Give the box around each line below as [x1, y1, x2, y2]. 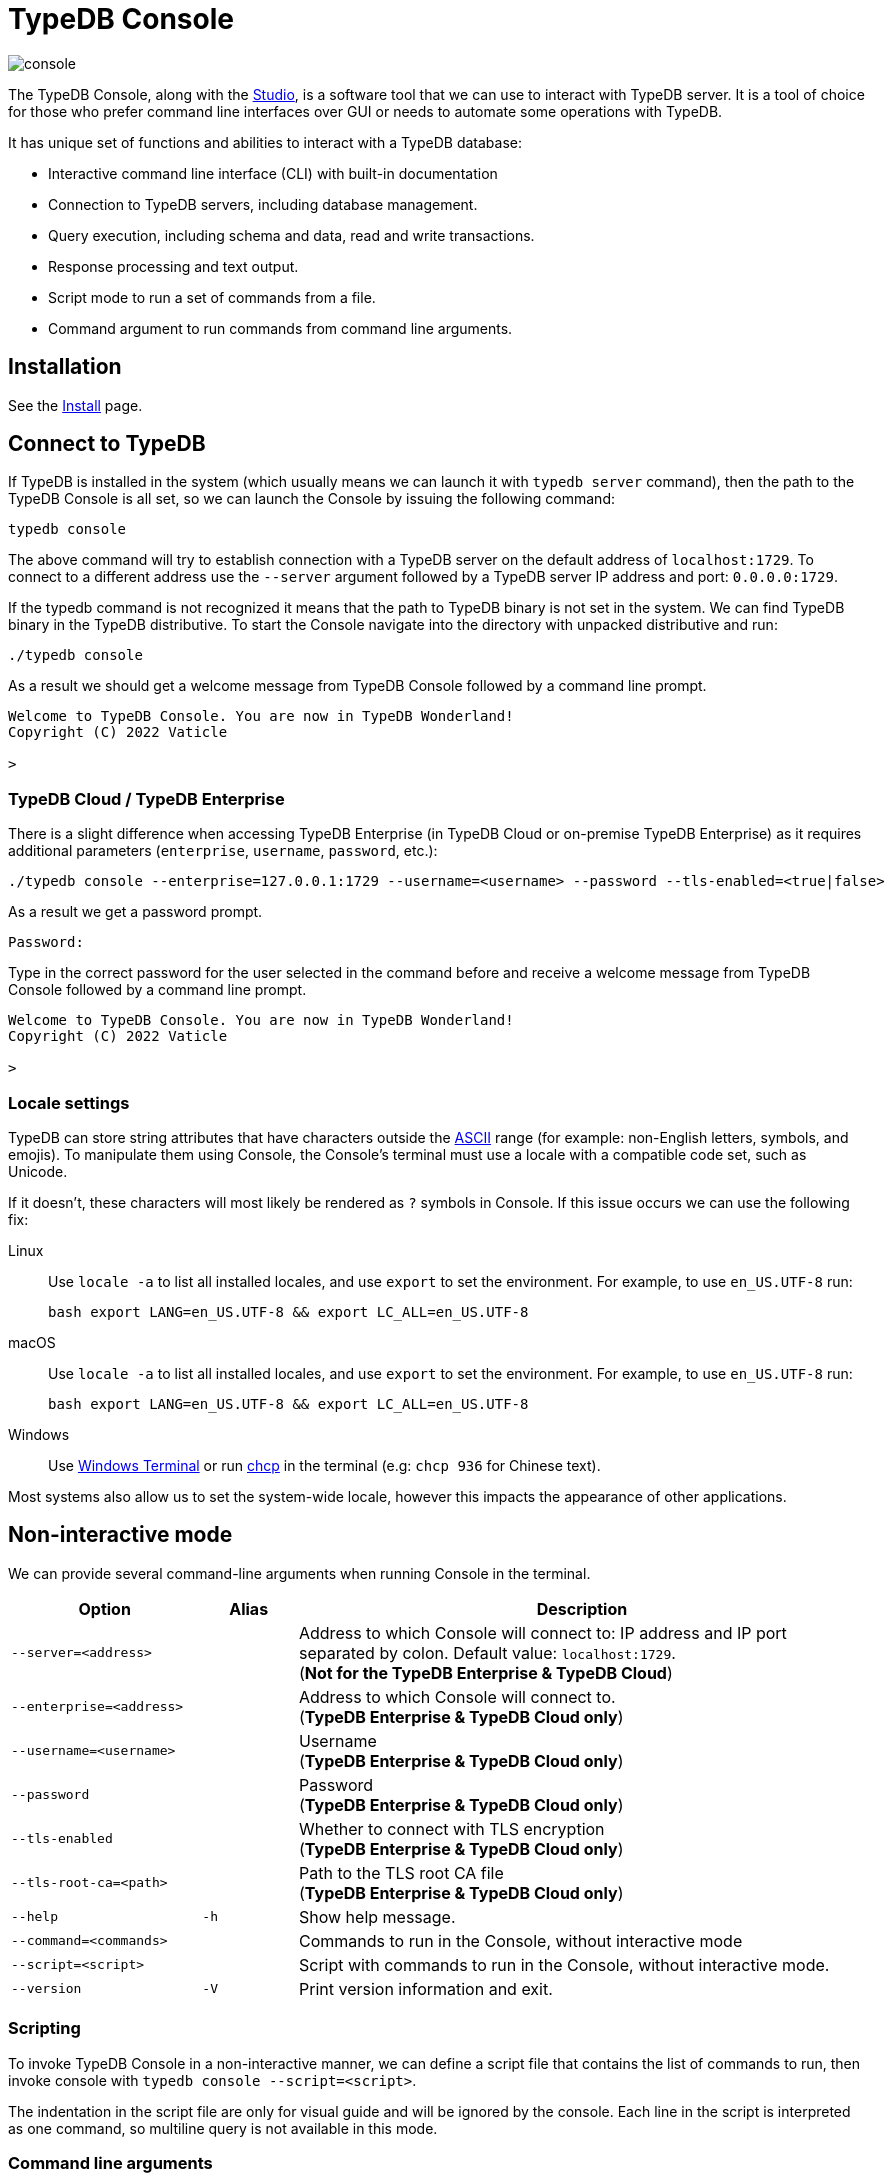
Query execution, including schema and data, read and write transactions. [48, 226, 535, 244]
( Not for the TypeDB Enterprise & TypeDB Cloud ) [298, 1662, 673, 1683]
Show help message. [298, 1906, 456, 1927]
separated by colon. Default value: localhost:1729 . [298, 1642, 676, 1663]
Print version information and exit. [298, 1978, 553, 1999]
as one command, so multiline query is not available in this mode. [8, 2119, 438, 2137]
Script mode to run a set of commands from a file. [48, 288, 376, 306]
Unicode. [8, 1162, 68, 1180]
